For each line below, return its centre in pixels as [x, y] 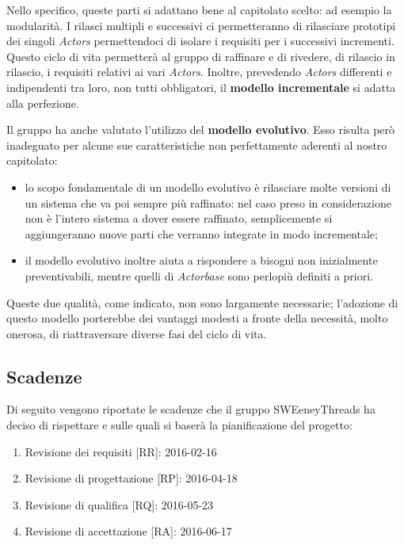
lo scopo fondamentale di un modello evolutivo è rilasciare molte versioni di [208, 187]
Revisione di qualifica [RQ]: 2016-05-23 [119, 504]
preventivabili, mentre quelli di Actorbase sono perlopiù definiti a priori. [199, 275]
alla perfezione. [43, 103]
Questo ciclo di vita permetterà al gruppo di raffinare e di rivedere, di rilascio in [201, 56]
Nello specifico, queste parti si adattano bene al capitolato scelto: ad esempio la [199, 10]
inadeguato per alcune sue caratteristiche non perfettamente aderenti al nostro [197, 145]
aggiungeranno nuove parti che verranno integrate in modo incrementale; [201, 233]
